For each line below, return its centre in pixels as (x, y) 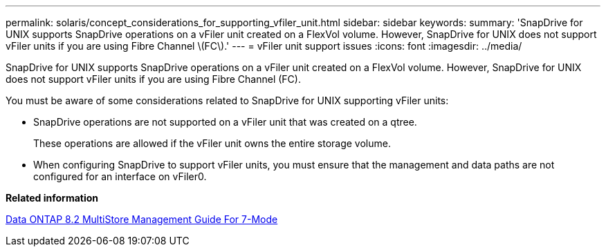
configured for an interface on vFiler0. (120, 176)
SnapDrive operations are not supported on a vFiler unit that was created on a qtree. (225, 122)
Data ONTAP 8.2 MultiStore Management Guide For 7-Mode (142, 219)
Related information (52, 198)
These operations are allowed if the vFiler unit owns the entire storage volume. (212, 143)
